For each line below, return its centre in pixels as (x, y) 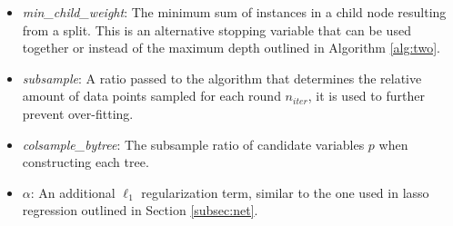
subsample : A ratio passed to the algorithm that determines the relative (222, 78)
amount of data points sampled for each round (151, 96)
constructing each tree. (86, 162)
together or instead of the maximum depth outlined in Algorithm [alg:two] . (231, 48)
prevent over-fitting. (78, 113)
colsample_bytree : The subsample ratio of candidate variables (193, 144)
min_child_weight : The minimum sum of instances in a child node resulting (234, 12)
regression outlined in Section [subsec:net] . (140, 210)
